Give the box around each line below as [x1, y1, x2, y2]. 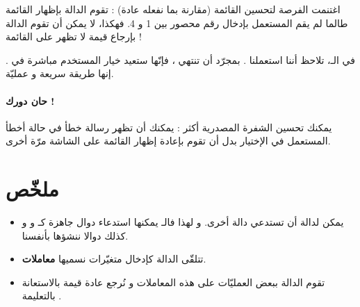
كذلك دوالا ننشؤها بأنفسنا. [22, 228, 129, 242]
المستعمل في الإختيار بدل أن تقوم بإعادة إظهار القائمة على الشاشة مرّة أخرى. [6, 133, 331, 148]
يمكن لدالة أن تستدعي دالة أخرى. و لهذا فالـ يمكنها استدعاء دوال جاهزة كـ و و [22, 215, 344, 229]
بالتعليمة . [22, 288, 62, 303]
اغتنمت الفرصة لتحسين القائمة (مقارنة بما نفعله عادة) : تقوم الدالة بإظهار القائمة [6, 2, 341, 16]
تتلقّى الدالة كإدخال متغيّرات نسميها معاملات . [22, 251, 206, 266]
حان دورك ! [6, 93, 55, 108]
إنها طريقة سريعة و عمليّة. [6, 66, 114, 81]
